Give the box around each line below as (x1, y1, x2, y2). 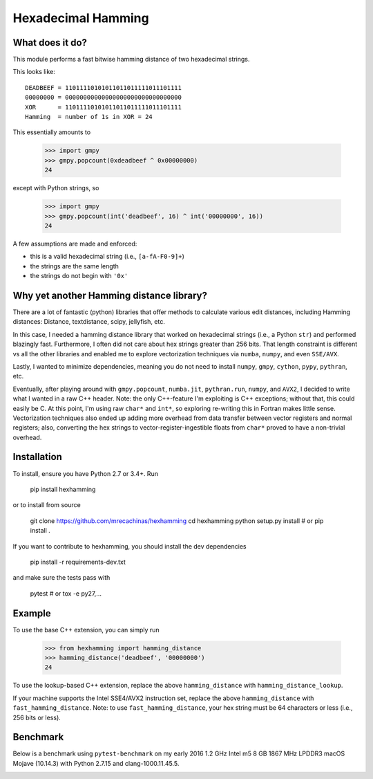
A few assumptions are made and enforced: (12, 239, 137, 248)
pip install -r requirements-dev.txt (30, 558, 126, 566)
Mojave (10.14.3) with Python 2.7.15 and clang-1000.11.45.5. (12, 759, 180, 767)
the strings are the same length (30, 262, 119, 270)
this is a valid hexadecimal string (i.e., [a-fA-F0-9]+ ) (30, 253, 184, 261)
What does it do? (12, 37, 88, 48)
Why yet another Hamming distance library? (12, 289, 207, 301)
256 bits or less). (12, 713, 61, 722)
